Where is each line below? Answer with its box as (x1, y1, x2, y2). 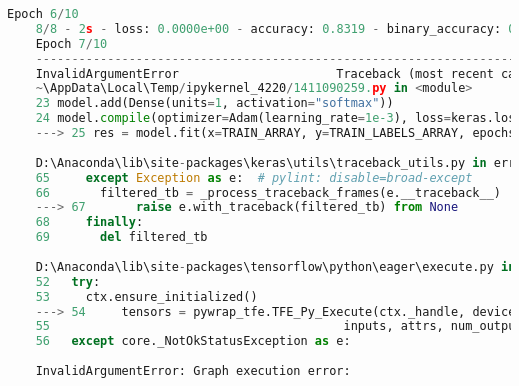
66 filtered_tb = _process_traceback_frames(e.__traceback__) (35, 185, 501, 200)
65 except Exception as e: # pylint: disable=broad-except (35, 170, 473, 185)
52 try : (35, 274, 101, 289)
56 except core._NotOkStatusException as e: (35, 334, 351, 349)
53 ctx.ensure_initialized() (35, 289, 258, 304)
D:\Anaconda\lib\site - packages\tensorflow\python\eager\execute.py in (35, 259, 516, 274)
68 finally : (35, 215, 144, 230)
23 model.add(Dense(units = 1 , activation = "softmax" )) (35, 96, 394, 111)
